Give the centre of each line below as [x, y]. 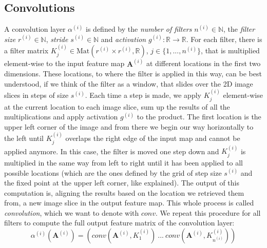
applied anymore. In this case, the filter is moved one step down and [112, 151]
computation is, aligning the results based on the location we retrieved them [124, 192]
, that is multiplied [230, 50]
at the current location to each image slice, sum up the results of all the [117, 106]
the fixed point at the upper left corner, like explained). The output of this [122, 183]
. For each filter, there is [224, 39]
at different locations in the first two [204, 63]
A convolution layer [35, 29]
